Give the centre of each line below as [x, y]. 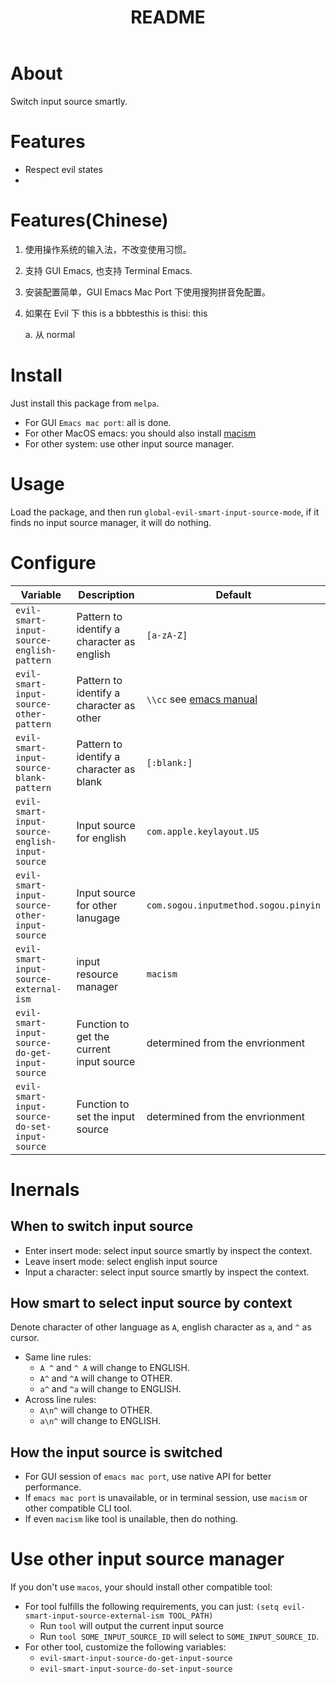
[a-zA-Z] [167, 635]
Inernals [45, 1189]
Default [233, 594]
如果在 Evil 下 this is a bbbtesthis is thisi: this [116, 313]
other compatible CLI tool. [78, 1508]
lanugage [98, 918]
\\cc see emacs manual [202, 699]
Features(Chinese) [89, 220]
